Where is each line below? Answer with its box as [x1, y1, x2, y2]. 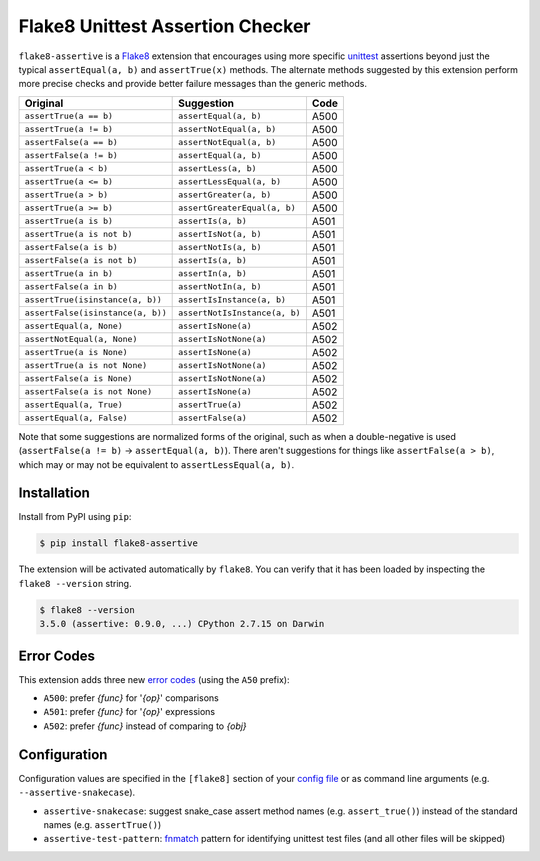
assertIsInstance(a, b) [178, 295, 287, 305]
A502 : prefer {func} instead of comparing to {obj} [43, 720, 247, 732]
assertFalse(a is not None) [24, 386, 153, 397]
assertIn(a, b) [178, 268, 247, 279]
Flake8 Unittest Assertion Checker [18, 15, 311, 37]
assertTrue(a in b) [24, 268, 114, 279]
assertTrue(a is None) [24, 347, 129, 358]
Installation [18, 485, 90, 502]
